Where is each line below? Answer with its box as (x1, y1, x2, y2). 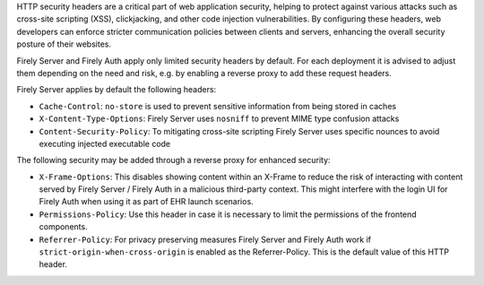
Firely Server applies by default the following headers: (16, 84, 217, 95)
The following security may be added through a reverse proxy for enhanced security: (16, 155, 331, 166)
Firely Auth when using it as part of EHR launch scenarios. (39, 196, 255, 207)
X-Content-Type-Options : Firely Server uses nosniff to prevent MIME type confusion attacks (39, 113, 400, 125)
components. (39, 221, 89, 232)
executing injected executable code (39, 138, 171, 149)
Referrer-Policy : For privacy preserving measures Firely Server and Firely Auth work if (39, 234, 372, 245)
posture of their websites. (16, 39, 112, 49)
